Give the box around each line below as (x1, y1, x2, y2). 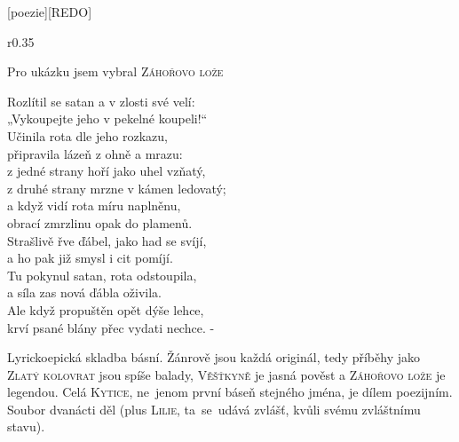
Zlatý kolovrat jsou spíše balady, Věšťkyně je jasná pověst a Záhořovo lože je (7, 365, 446, 383)
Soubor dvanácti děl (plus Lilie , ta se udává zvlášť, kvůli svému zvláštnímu (7, 399, 421, 418)
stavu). (7, 417, 45, 436)
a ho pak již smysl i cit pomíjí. (7, 249, 173, 267)
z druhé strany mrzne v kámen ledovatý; (7, 178, 226, 197)
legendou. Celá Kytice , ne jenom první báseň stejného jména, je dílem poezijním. (7, 383, 453, 401)
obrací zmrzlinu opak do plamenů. (7, 213, 193, 232)
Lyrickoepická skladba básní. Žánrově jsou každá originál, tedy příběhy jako (7, 348, 420, 367)
